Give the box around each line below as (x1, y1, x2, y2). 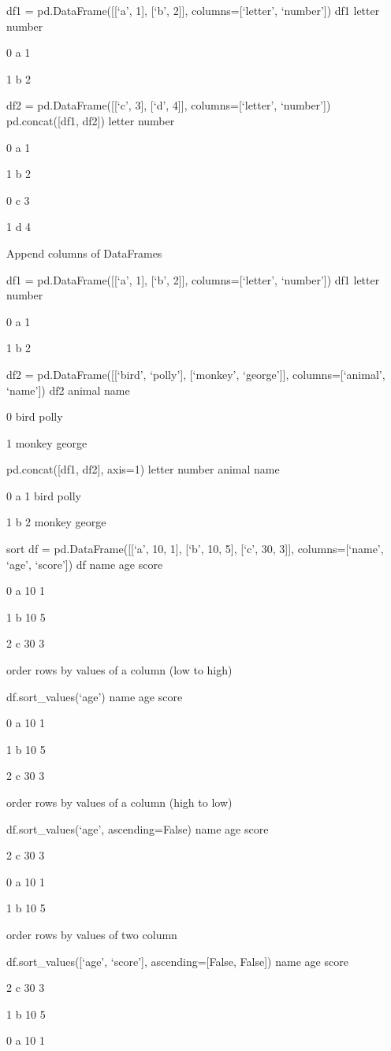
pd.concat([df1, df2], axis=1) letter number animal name (6, 461, 280, 477)
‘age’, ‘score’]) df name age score (6, 555, 163, 572)
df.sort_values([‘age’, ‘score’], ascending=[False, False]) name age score (6, 953, 348, 969)
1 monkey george (6, 434, 88, 451)
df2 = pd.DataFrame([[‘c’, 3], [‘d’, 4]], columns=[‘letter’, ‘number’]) (6, 97, 331, 113)
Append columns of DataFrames (6, 244, 162, 261)
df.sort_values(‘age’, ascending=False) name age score (6, 820, 269, 837)
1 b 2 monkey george (6, 514, 106, 530)
